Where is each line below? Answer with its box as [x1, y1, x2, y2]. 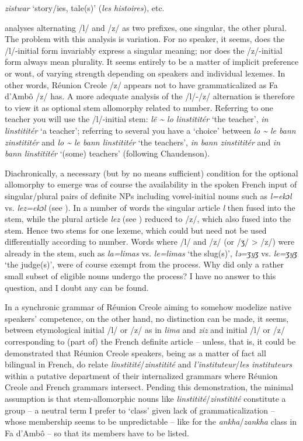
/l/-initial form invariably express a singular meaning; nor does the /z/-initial [5, 44, 283, 56]
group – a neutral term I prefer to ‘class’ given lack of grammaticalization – [5, 404, 275, 416]
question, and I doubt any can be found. [5, 281, 149, 293]
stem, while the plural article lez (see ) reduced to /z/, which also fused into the [5, 213, 291, 225]
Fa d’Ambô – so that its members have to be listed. [5, 426, 189, 439]
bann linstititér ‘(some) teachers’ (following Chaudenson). [5, 147, 210, 159]
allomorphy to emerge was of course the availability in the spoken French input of [5, 178, 297, 190]
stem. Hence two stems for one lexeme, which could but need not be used [5, 224, 267, 236]
